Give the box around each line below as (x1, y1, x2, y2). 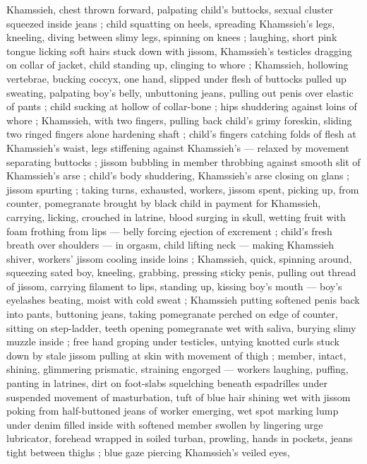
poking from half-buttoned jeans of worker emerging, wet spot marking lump (6, 403, 339, 418)
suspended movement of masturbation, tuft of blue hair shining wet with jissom (6, 389, 351, 404)
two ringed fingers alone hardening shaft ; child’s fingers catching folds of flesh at (6, 126, 356, 141)
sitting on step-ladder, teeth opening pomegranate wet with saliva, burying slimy (6, 320, 356, 335)
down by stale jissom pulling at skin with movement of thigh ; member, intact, (6, 347, 347, 362)
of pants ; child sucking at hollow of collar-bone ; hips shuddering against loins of (6, 99, 357, 114)
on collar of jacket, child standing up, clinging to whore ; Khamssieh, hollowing (6, 57, 349, 72)
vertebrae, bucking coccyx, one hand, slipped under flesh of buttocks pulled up (6, 71, 347, 85)
